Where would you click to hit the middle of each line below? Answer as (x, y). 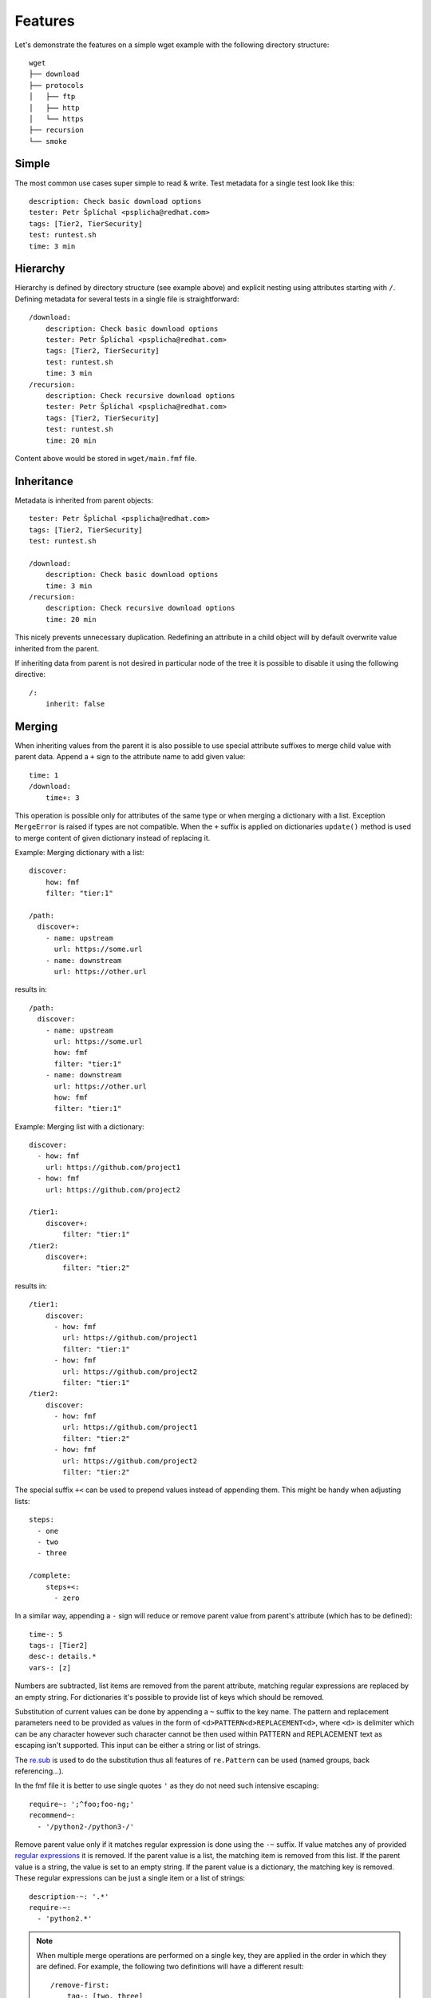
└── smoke (48, 141)
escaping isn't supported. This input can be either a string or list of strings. (138, 1745)
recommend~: (52, 1815)
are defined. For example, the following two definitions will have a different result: (170, 1967)
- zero (67, 1598)
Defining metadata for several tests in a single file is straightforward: (127, 299)
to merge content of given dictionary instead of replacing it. (113, 838)
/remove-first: (80, 1985)
